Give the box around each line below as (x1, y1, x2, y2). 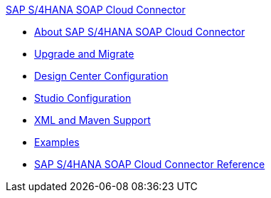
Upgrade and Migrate (34, 48, 134, 60)
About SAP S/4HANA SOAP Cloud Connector (34, 26, 245, 38)
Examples (34, 136, 80, 148)
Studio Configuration (34, 92, 132, 104)
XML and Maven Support (34, 114, 151, 126)
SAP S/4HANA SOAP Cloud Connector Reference (34, 158, 265, 170)
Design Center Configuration (34, 70, 169, 82)
